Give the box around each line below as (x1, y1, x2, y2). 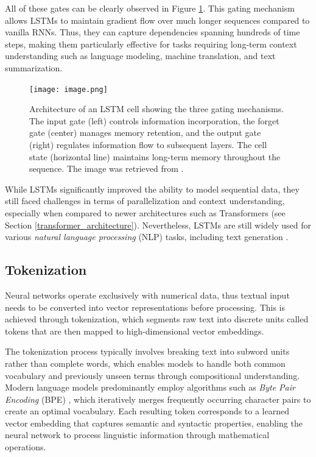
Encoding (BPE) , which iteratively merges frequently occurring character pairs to (5, 392, 311, 405)
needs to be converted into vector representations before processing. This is (5, 300, 286, 313)
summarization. (5, 61, 63, 74)
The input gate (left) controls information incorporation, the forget (29, 114, 279, 127)
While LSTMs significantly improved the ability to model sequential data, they (5, 182, 300, 195)
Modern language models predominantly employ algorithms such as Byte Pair (5, 381, 295, 394)
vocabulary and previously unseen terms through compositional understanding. (5, 369, 300, 381)
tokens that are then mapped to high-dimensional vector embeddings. (5, 324, 264, 337)
